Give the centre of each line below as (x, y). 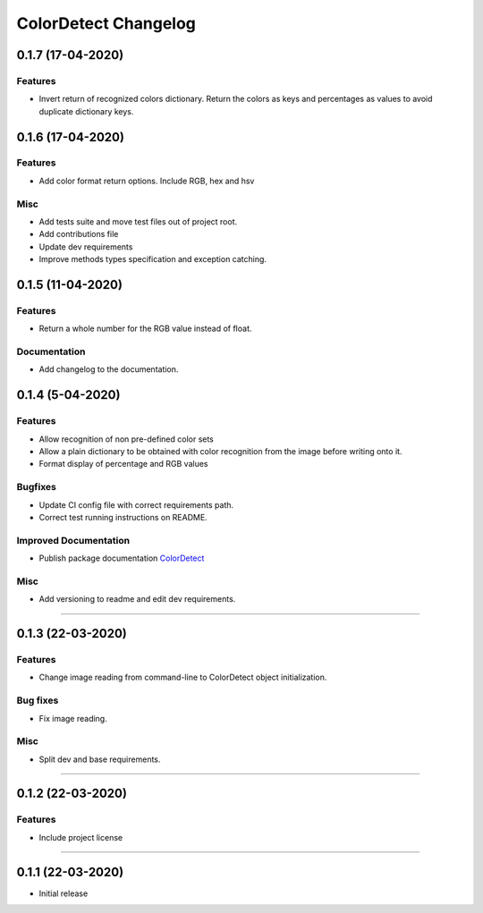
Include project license (81, 837)
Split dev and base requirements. (100, 759)
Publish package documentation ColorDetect (122, 558)
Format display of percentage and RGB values (124, 464)
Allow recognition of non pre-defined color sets (127, 439)
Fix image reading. (73, 718)
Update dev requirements (86, 247)
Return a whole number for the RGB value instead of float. (145, 329)
